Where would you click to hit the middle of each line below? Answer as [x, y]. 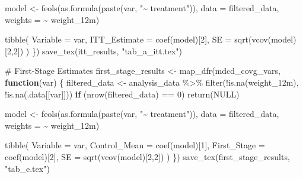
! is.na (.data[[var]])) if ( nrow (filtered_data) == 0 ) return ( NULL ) [122, 94]
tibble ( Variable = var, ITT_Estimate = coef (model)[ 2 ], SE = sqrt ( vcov [136, 39]
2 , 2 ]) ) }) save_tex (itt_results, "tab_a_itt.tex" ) [95, 51]
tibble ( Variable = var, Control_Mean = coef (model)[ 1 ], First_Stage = [135, 145]
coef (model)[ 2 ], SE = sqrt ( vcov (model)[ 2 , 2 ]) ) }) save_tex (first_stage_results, [147, 156]
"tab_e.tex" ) [27, 168]
